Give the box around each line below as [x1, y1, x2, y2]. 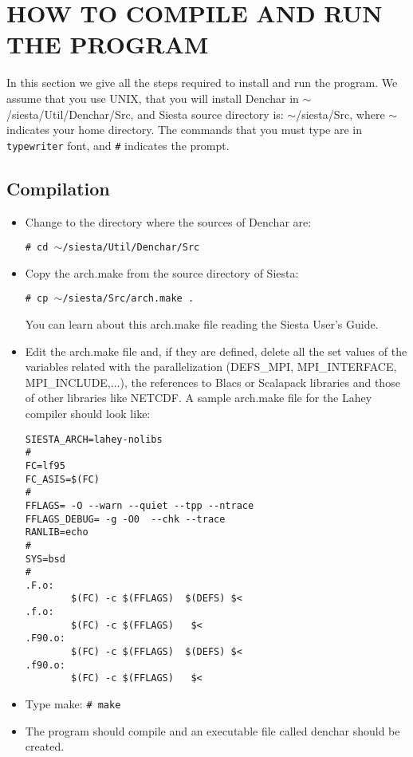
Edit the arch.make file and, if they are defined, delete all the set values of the [25, 342, 407, 359]
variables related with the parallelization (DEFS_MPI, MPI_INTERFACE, [25, 358, 397, 375]
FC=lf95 [25, 459, 65, 471]
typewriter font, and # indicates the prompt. [6, 136, 230, 153]
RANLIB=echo [25, 526, 88, 538]
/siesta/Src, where [296, 105, 385, 122]
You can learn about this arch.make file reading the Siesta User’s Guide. [25, 316, 379, 333]
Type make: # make [25, 696, 121, 712]
